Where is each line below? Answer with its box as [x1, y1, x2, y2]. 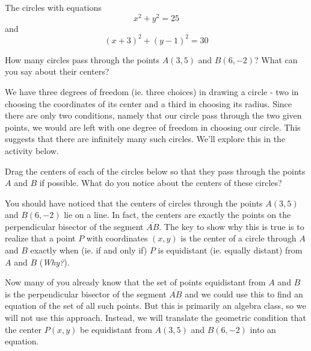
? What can [254, 53, 298, 66]
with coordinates [86, 232, 148, 244]
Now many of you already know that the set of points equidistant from [5, 276, 266, 288]
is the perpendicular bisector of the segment [5, 287, 167, 300]
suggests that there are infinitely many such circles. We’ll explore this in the [5, 132, 286, 145]
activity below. [5, 144, 59, 157]
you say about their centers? [5, 65, 109, 78]
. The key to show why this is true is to [159, 220, 304, 232]
